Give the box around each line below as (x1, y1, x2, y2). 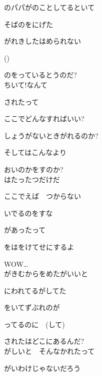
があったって (4, 224, 46, 235)
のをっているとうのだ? (4, 69, 77, 80)
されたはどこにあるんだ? (4, 336, 84, 346)
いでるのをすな (4, 207, 53, 218)
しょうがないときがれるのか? (4, 130, 98, 140)
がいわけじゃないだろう (4, 362, 81, 373)
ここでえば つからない (4, 191, 81, 201)
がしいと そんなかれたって (4, 346, 95, 356)
